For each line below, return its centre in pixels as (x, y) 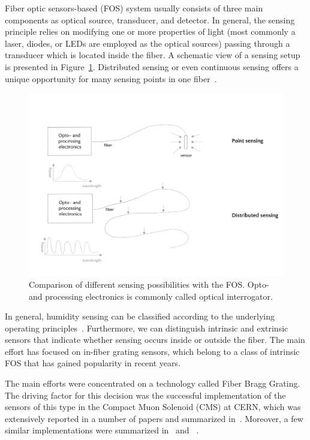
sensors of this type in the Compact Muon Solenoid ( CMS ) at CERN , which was (153, 407)
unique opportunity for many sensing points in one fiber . (111, 78)
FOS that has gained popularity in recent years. (93, 363)
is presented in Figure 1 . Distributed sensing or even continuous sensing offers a (152, 66)
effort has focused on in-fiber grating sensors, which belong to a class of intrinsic (152, 351)
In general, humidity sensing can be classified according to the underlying (140, 316)
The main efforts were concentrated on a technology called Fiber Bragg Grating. (153, 383)
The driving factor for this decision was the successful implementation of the (145, 395)
